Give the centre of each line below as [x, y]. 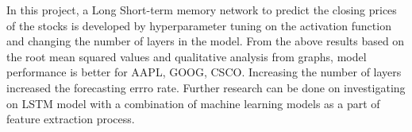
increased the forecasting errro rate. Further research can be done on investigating [206, 87]
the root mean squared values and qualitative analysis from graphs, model [187, 56]
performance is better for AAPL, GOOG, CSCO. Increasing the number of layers [204, 72]
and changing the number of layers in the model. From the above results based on [206, 41]
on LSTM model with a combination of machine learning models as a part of [193, 103]
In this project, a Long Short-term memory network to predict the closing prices [202, 10]
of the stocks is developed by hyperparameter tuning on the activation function [199, 25]
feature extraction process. [71, 119]
